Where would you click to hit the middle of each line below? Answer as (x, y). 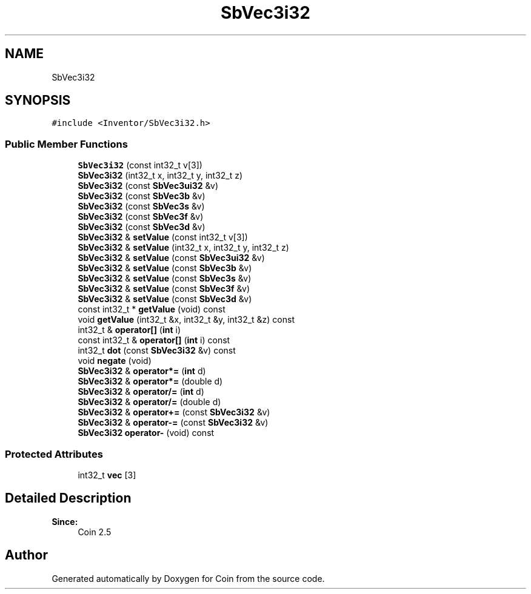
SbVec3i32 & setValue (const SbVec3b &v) (165, 268)
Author (26, 555)
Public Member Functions (66, 144)
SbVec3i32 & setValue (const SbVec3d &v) (165, 299)
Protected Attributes (54, 454)
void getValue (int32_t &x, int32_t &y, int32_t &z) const (186, 320)
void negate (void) (115, 361)
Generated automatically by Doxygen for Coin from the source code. (188, 578)
